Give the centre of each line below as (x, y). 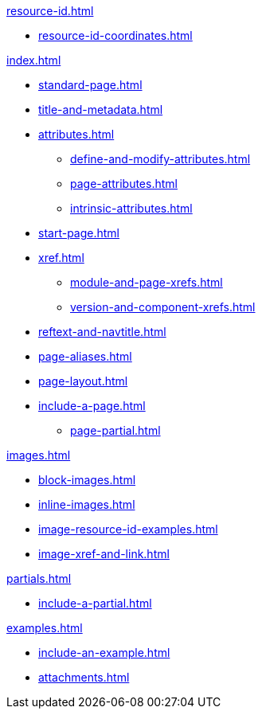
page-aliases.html (85, 356)
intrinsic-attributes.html (131, 208)
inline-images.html (87, 504)
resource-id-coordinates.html (115, 35)
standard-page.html (90, 85)
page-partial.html (115, 430)
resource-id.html (50, 11)
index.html (34, 60)
